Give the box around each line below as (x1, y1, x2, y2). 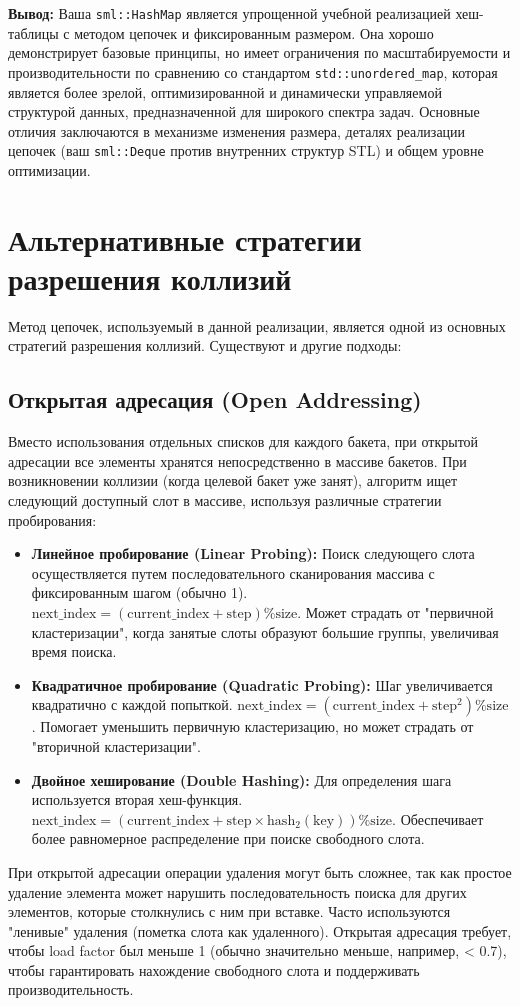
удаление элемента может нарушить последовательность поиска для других (8, 881, 467, 902)
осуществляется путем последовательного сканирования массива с (31, 562, 435, 583)
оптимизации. (8, 159, 91, 180)
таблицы (8, 22, 59, 43)
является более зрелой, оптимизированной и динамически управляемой (8, 81, 442, 102)
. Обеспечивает (392, 808, 484, 829)
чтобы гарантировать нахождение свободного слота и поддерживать (8, 959, 420, 980)
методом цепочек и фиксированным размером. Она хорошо (74, 22, 434, 43)
